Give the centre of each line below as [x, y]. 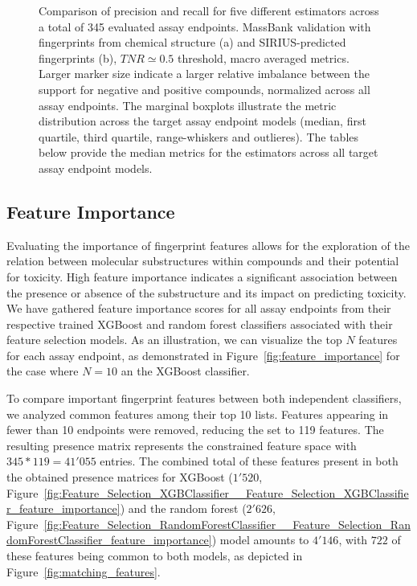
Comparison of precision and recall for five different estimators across [209, 10]
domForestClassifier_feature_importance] [109, 540]
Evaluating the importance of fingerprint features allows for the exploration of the [208, 245]
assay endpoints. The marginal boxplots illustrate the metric [188, 105]
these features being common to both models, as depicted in [155, 556]
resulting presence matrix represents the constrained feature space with [182, 445]
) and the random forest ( [183, 508]
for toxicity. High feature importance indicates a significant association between [202, 276]
